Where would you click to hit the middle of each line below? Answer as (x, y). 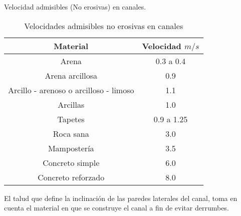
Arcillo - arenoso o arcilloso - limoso (71, 90)
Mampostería (71, 148)
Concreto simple (71, 162)
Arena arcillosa (71, 75)
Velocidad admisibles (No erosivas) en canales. (75, 7)
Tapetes (71, 119)
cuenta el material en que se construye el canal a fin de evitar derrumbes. (116, 208)
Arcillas (71, 104)
